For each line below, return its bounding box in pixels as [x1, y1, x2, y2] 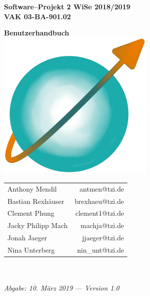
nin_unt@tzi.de [77, 244, 124, 255]
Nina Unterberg [7, 244, 55, 255]
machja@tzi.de [80, 220, 124, 230]
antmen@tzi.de [79, 183, 124, 194]
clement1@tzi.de [75, 208, 124, 218]
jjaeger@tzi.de [82, 232, 124, 243]
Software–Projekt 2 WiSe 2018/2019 [4, 1, 131, 11]
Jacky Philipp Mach [7, 220, 68, 230]
